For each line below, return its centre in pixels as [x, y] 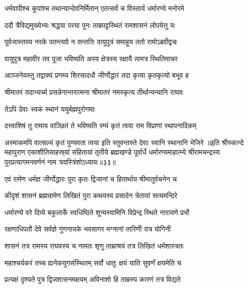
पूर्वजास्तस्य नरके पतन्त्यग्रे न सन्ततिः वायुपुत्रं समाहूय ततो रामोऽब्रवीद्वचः [91, 42]
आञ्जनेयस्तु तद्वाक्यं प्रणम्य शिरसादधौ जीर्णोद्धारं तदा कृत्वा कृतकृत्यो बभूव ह [97, 75]
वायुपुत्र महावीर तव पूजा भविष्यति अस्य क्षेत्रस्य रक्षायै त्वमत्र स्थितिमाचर [91, 58]
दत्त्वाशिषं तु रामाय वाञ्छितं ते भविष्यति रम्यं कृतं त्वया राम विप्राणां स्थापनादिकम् [101, 126]
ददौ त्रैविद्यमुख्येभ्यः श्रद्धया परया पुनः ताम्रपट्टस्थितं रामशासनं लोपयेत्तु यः [90, 25]
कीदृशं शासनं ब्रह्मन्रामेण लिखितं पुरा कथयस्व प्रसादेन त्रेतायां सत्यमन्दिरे [91, 195]
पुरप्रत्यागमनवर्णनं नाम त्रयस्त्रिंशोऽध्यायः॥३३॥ [60, 161]
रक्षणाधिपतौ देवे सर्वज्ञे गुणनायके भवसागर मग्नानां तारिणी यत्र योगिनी [88, 229]
